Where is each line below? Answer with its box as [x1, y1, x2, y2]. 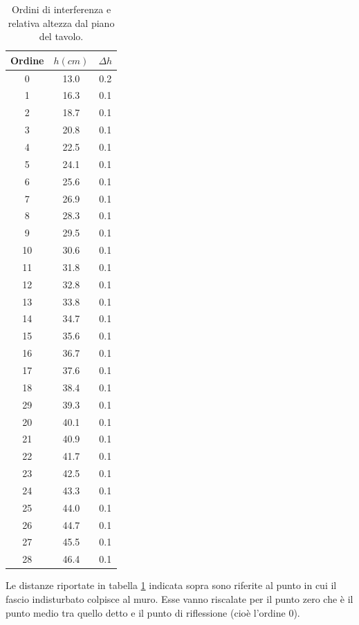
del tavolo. [39, 29, 84, 44]
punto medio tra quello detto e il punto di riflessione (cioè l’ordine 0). [6, 605, 300, 619]
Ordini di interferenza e [11, 2, 111, 16]
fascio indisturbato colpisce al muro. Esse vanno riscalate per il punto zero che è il [6, 591, 353, 606]
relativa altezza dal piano [8, 15, 115, 30]
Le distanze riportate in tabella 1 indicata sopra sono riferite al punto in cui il [6, 578, 337, 593]
